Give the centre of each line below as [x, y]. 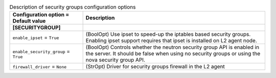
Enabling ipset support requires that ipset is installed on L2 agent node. [171, 41]
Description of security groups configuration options [73, 7]
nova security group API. [116, 60]
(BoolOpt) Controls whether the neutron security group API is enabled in [172, 47]
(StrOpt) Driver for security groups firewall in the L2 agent [155, 67]
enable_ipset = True [36, 37]
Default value [29, 21]
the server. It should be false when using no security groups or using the [173, 54]
